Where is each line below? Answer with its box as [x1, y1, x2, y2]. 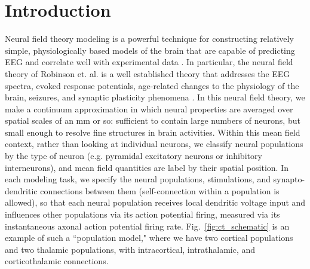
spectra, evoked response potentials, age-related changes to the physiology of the [5, 79, 299, 91]
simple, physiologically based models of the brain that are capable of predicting [5, 44, 295, 56]
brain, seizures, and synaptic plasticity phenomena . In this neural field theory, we [5, 91, 305, 103]
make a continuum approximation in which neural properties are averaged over [5, 102, 293, 115]
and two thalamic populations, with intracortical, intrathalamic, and [5, 243, 256, 255]
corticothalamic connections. [5, 255, 109, 267]
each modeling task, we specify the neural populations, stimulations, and [5, 173, 271, 185]
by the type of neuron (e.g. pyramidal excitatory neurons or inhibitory [5, 149, 262, 162]
